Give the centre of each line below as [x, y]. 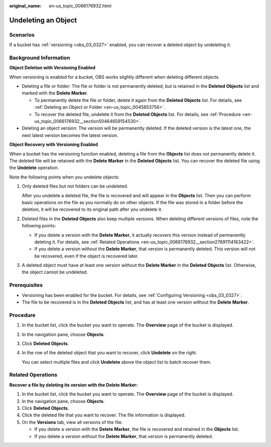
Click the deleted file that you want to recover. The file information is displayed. [104, 415]
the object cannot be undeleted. [55, 272]
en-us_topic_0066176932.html [80, 6]
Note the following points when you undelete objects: [64, 177]
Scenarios [22, 35]
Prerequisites [26, 285]
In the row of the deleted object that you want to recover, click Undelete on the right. [109, 353]
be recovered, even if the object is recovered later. [87, 256]
